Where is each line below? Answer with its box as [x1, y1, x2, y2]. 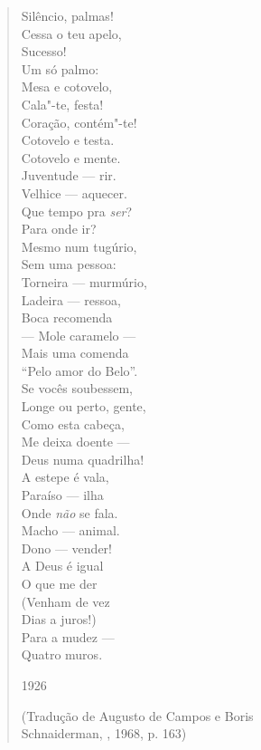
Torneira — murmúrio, [21, 272, 147, 291]
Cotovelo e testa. [21, 130, 115, 149]
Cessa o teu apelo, [21, 24, 122, 43]
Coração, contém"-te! [21, 112, 137, 131]
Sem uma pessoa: [21, 255, 117, 274]
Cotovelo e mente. [21, 148, 121, 167]
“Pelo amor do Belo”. [21, 361, 138, 380]
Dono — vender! [21, 538, 112, 557]
